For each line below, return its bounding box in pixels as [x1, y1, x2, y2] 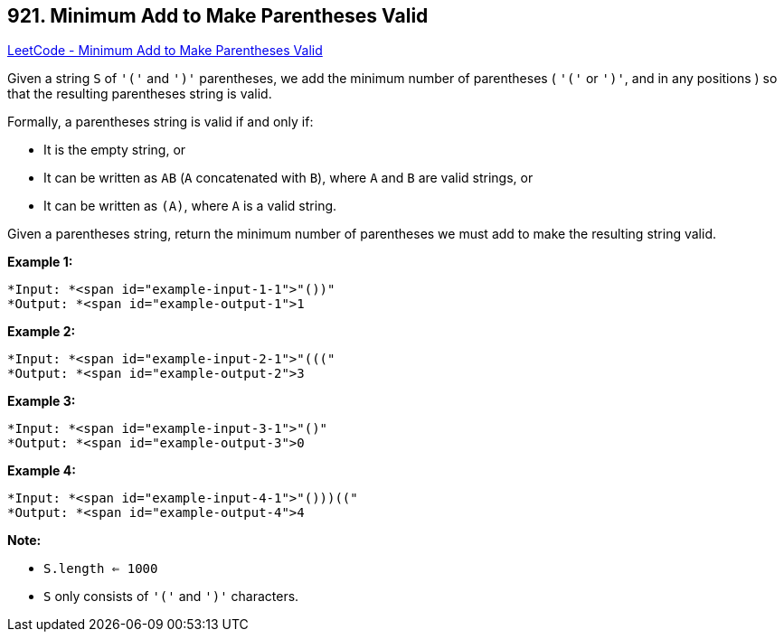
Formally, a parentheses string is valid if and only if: [7, 114, 314, 130]
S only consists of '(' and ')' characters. [43, 588, 299, 605]
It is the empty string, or [43, 142, 186, 158]
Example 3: [7, 393, 76, 409]
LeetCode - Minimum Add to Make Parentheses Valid [7, 42, 323, 59]
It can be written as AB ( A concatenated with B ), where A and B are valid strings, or [43, 170, 534, 186]
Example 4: [7, 463, 76, 479]
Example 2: [7, 324, 76, 340]
